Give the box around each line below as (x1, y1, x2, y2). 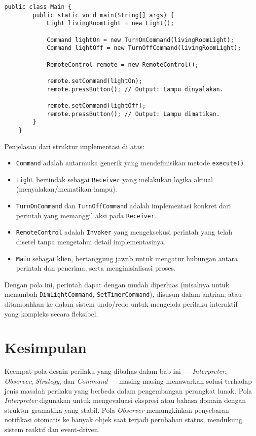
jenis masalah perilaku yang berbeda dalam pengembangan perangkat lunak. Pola (4, 385, 252, 396)
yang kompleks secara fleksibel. (4, 308, 98, 318)
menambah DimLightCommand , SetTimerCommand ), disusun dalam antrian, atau (4, 289, 242, 299)
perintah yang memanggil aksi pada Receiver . (16, 210, 156, 220)
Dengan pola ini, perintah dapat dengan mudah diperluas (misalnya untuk (4, 279, 229, 289)
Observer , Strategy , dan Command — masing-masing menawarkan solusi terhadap (4, 375, 252, 386)
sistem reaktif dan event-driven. (4, 424, 100, 434)
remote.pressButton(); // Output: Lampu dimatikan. (46, 110, 220, 118)
